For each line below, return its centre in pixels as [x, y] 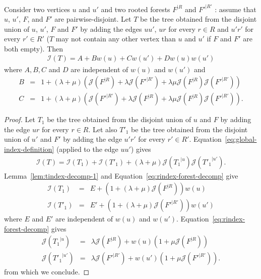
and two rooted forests [136, 9]
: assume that [236, 9]
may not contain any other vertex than [116, 39]
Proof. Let [20, 119]
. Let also [103, 129]
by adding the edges [111, 29]
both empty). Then [34, 48]
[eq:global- [241, 139]
